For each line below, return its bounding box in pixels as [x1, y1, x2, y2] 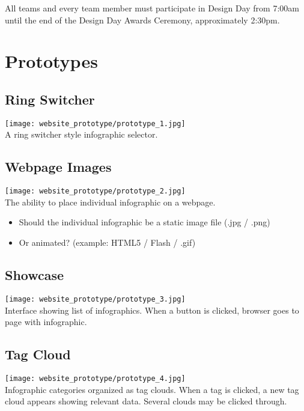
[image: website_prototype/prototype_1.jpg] [5, 119, 186, 128]
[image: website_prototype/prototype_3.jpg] [5, 294, 186, 303]
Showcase [5, 266, 64, 284]
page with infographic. [5, 315, 87, 328]
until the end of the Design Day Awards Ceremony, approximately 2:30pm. [5, 13, 280, 26]
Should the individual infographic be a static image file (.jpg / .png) [19, 216, 270, 228]
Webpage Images [5, 157, 112, 176]
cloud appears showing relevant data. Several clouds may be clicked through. [5, 395, 287, 407]
